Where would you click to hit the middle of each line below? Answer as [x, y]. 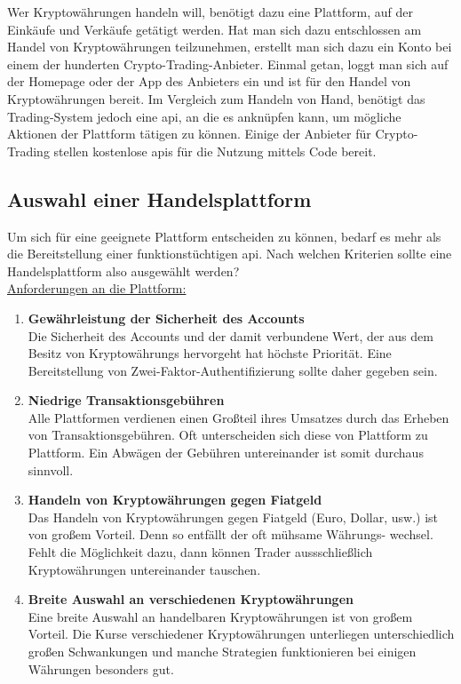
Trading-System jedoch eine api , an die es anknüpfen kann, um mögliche [204, 116]
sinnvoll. [51, 469]
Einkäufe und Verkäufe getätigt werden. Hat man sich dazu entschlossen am [215, 29]
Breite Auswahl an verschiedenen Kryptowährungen [191, 599]
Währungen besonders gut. [101, 668]
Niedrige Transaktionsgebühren [126, 400]
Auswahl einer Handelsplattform [159, 199]
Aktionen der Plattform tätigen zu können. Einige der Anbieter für [189, 134]
